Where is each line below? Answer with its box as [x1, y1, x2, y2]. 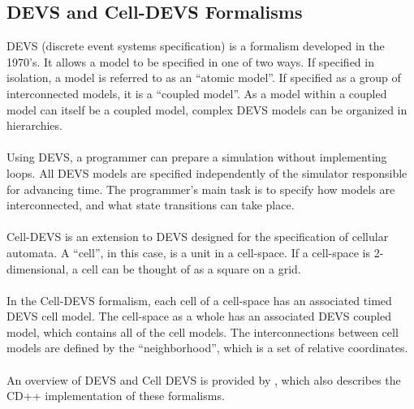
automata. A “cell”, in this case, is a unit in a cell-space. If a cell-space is [6, 243, 370, 260]
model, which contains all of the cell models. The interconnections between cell [6, 323, 399, 340]
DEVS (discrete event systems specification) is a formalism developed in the [6, 37, 385, 54]
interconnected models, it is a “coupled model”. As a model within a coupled [6, 84, 387, 101]
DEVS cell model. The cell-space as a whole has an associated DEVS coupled [6, 308, 391, 325]
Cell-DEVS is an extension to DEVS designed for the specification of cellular [6, 228, 389, 245]
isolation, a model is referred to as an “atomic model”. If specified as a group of [6, 69, 401, 86]
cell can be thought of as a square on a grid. [81, 260, 301, 277]
